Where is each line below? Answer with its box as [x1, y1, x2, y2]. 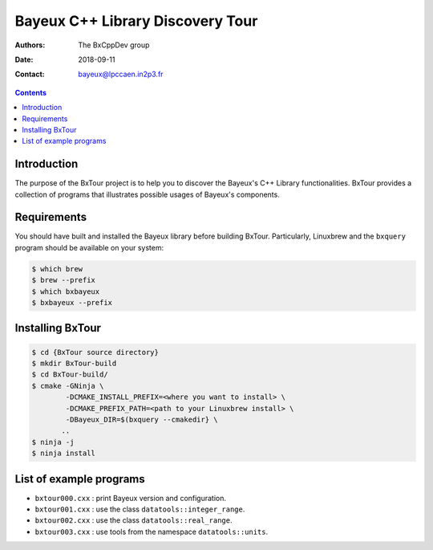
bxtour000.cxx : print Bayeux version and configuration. [34, 493, 227, 503]
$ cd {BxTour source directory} [31, 348, 160, 356]
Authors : [14, 40, 46, 50]
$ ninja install [31, 449, 96, 458]
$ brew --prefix [31, 275, 96, 285]
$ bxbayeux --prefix [31, 298, 112, 308]
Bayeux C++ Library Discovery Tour [14, 12, 258, 30]
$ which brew [31, 264, 83, 273]
